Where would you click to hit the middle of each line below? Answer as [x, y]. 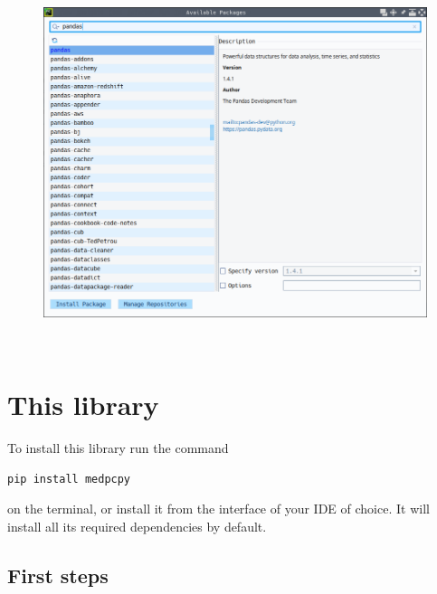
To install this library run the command [118, 448]
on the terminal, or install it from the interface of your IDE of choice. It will [218, 509]
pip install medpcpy [69, 479]
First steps [58, 575]
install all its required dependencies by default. [137, 527]
